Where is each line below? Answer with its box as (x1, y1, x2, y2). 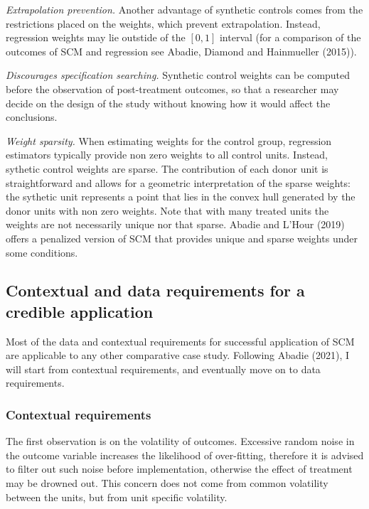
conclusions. (6, 109, 58, 124)
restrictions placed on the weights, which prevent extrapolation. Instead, (6, 16, 321, 31)
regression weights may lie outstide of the (6, 30, 186, 45)
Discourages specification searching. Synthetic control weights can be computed (6, 68, 351, 82)
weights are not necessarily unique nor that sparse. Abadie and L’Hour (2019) (6, 217, 345, 232)
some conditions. (6, 245, 78, 259)
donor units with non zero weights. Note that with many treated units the (6, 203, 329, 218)
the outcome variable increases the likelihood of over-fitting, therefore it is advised (6, 447, 364, 462)
